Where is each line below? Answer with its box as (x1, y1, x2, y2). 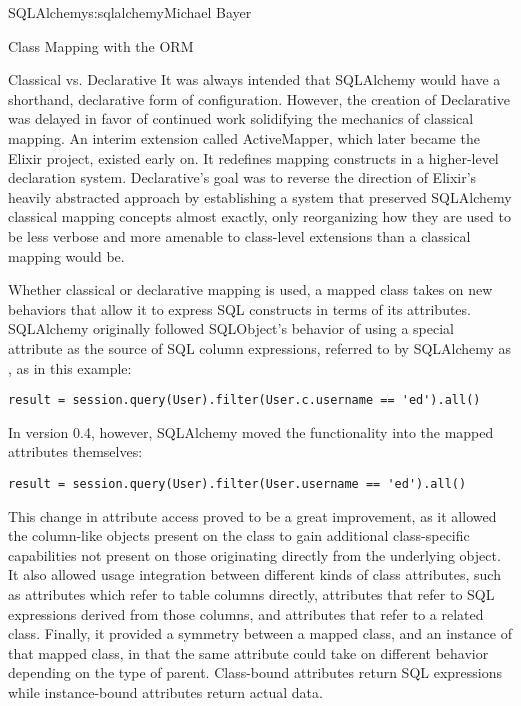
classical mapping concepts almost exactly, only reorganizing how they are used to (8, 206, 511, 227)
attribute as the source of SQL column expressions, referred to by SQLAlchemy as (8, 337, 512, 358)
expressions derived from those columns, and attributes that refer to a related (8, 603, 484, 624)
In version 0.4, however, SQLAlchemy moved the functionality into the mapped (8, 421, 494, 442)
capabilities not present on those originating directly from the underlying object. (8, 544, 501, 565)
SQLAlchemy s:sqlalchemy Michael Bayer (8, 2, 252, 22)
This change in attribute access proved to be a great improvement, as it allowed (8, 505, 497, 526)
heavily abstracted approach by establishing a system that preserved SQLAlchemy (8, 186, 512, 207)
